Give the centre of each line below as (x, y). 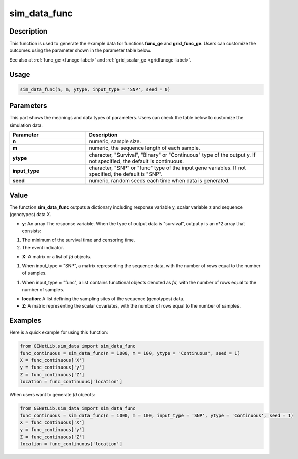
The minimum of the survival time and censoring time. (79, 240)
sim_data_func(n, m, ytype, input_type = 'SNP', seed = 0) (95, 89)
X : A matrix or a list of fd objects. (57, 256)
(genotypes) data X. (30, 215)
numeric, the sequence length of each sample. (144, 148)
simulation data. (26, 125)
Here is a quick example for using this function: (59, 332)
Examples (25, 320)
